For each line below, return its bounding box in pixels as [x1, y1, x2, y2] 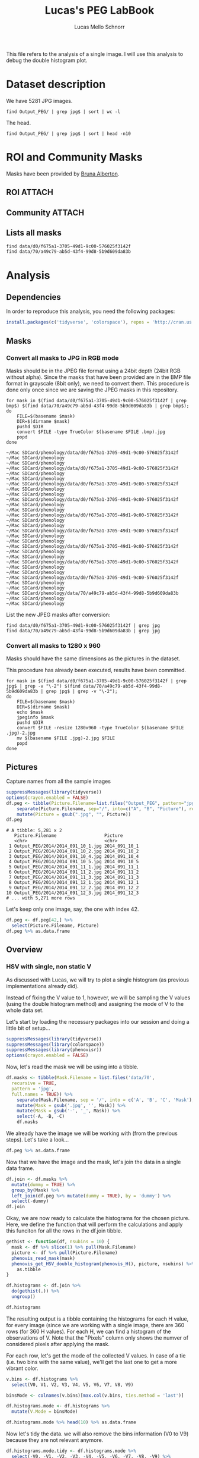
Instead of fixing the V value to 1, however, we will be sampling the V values [6, 994, 191, 1001]
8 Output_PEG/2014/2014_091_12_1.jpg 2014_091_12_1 [8, 880, 139, 886]
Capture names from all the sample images [6, 777, 111, 785]
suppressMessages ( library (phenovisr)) [6, 1047, 102, 1053]
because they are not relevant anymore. [6, 1437, 104, 1444]
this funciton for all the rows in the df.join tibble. [6, 1227, 123, 1234]
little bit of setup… [6, 1024, 50, 1031]
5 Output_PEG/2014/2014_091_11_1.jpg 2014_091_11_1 [8, 864, 139, 870]
